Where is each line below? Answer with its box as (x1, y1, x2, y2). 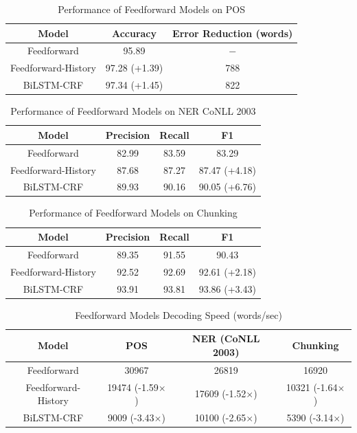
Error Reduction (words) (172, 25, 293, 40)
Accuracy (111, 25, 157, 40)
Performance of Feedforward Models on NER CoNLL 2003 (10, 104, 256, 118)
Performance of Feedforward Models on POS (58, 2, 245, 16)
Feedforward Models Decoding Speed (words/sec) (75, 307, 282, 322)
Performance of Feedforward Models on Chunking (29, 206, 238, 220)
